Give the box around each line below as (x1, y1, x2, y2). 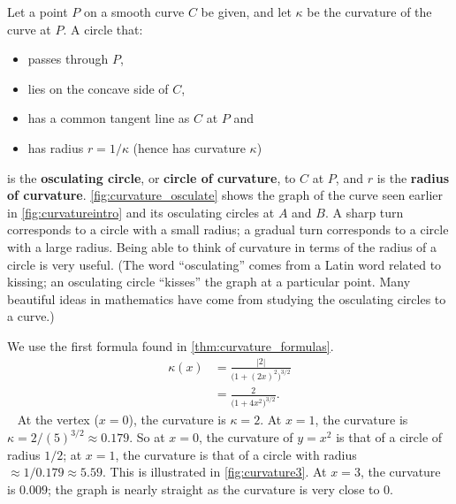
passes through (27, 50, 109, 68)
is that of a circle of (336, 428, 443, 447)
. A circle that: (63, 19, 143, 38)
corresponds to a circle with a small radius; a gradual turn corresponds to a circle (7, 220, 449, 239)
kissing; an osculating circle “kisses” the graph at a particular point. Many (7, 272, 411, 291)
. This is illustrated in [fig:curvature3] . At (102, 462, 327, 481)
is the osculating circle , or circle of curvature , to (7, 168, 296, 187)
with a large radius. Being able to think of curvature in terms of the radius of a (7, 237, 437, 256)
